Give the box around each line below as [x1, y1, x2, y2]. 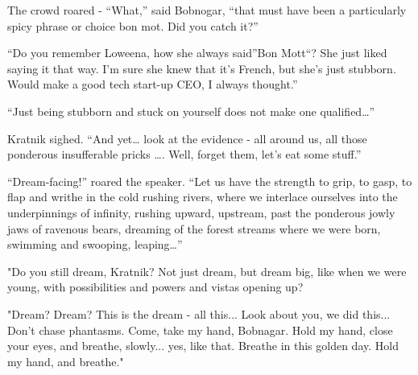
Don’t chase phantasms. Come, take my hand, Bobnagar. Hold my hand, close [7, 321, 393, 338]
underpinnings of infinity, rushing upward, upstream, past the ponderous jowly [7, 204, 395, 220]
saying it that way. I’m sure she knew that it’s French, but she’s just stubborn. [7, 60, 396, 76]
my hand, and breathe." [7, 352, 124, 369]
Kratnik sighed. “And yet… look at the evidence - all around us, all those [7, 130, 367, 146]
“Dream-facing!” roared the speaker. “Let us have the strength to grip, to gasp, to [7, 172, 412, 189]
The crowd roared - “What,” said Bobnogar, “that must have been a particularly [7, 2, 407, 18]
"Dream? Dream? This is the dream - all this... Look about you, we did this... [7, 305, 391, 322]
